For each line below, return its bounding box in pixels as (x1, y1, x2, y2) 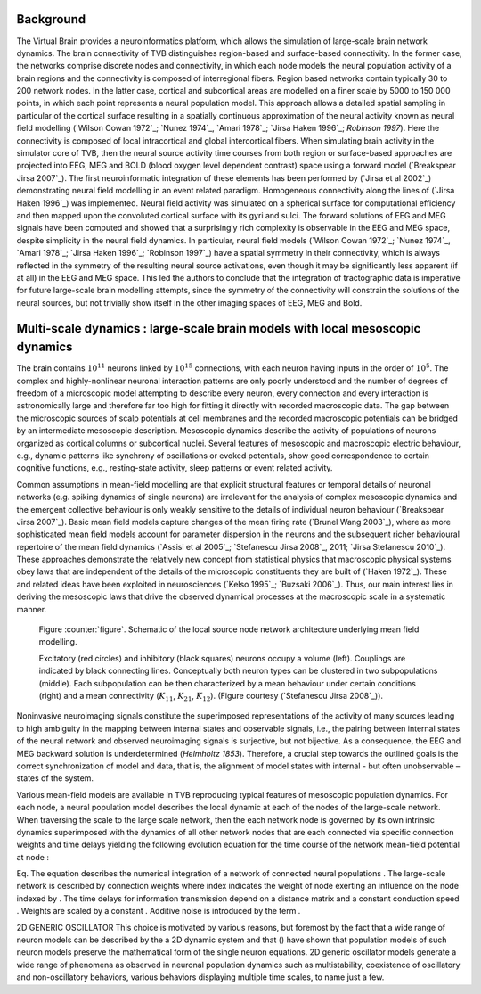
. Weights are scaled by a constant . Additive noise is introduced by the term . (16, 906, 301, 916)
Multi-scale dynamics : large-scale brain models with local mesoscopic (16, 321, 421, 336)
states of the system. (16, 773, 94, 784)
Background (16, 12, 86, 27)
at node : (16, 851, 49, 862)
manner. (16, 604, 47, 614)
